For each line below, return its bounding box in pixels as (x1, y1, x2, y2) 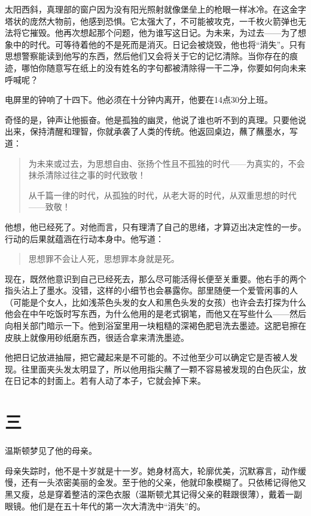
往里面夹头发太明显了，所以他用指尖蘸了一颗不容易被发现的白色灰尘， (21, 362, 298, 375)
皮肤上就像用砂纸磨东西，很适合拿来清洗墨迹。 (5, 331, 189, 343)
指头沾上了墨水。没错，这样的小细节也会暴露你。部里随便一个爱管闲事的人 (5, 284, 298, 297)
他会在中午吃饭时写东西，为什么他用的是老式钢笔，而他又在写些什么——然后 (5, 307, 306, 320)
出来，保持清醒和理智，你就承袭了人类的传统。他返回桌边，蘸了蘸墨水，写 (5, 125, 298, 138)
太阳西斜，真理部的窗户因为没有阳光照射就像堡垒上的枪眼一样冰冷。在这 (5, 3, 289, 15)
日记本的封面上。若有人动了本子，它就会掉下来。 (13, 374, 206, 387)
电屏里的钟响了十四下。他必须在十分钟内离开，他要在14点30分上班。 (5, 93, 273, 106)
